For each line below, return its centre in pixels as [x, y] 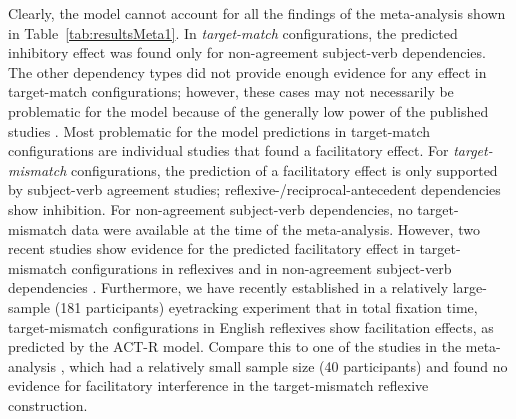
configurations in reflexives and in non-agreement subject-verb [261, 267]
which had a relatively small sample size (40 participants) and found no [288, 365]
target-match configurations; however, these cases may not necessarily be [231, 91]
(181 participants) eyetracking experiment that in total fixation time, [266, 306]
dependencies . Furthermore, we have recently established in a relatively [228, 287]
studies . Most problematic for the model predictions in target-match [219, 130]
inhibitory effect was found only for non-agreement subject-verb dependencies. [247, 52]
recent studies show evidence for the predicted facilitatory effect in [211, 248]
